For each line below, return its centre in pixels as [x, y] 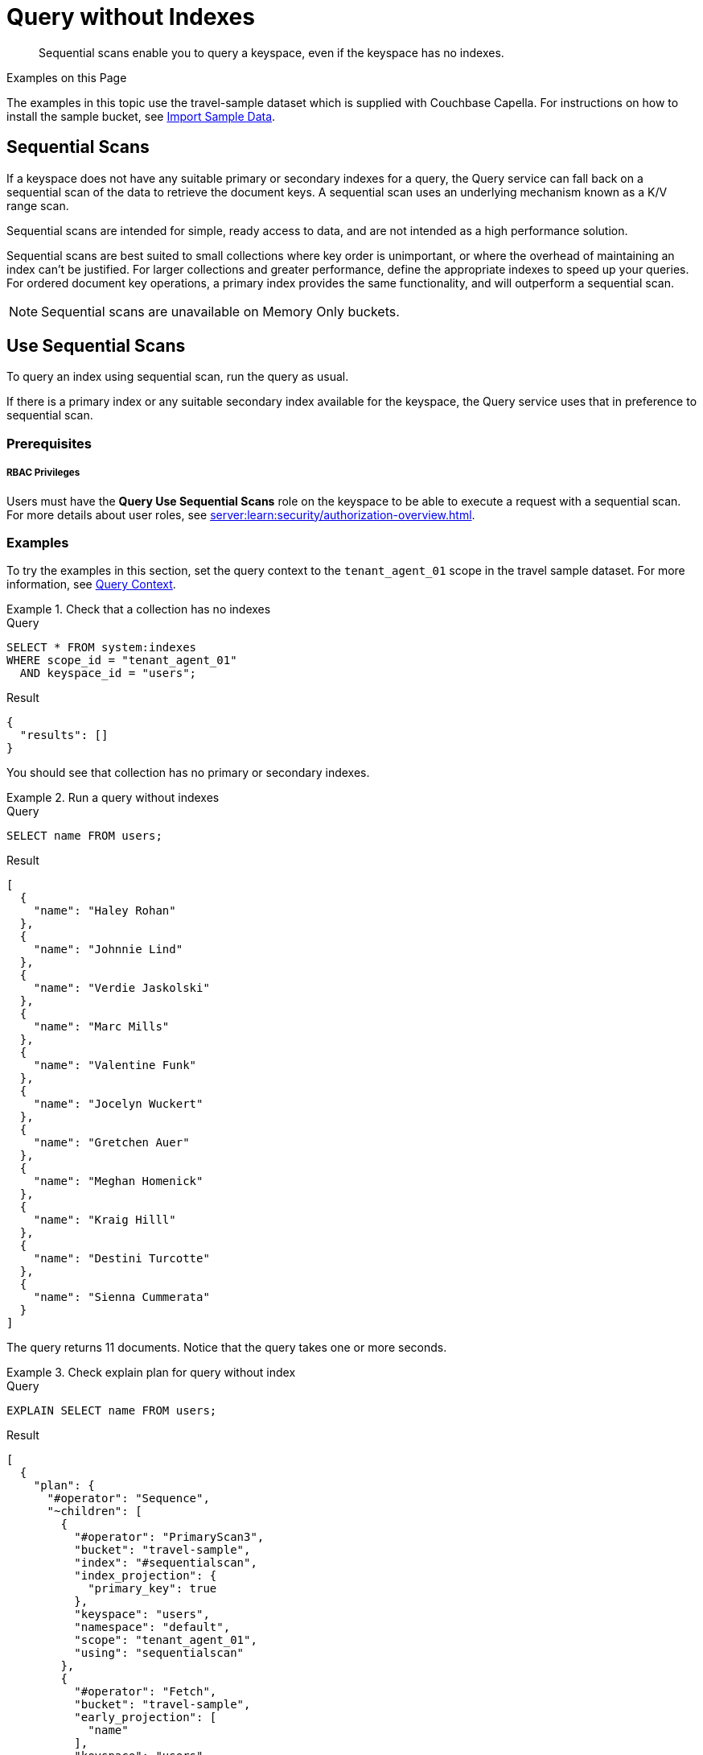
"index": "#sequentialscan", [166, 1563]
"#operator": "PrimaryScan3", [169, 1537]
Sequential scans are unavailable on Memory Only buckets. [220, 311]
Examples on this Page [67, 77]
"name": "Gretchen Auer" [111, 1143]
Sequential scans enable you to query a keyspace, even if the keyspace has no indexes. [271, 52]
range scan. [38, 205]
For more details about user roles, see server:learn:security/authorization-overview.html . [241, 514]
